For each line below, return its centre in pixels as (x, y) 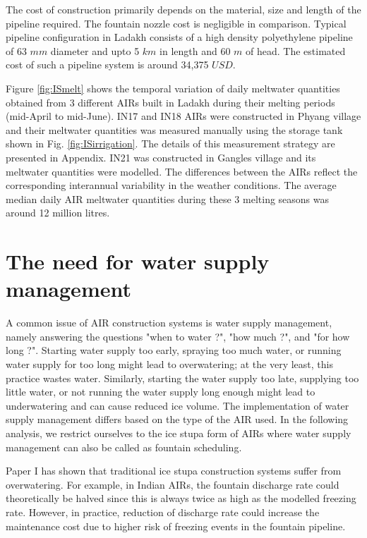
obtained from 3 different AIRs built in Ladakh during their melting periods (170, 102)
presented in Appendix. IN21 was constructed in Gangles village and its (161, 157)
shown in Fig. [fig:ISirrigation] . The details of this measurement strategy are (170, 143)
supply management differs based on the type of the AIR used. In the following (177, 419)
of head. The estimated (296, 50)
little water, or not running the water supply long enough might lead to (161, 392)
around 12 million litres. (58, 213)
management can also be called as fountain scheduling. (124, 447)
